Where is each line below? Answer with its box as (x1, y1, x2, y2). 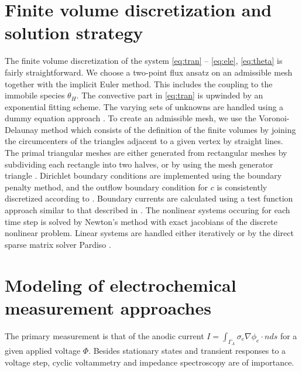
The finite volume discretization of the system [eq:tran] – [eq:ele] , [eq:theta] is (5, 54, 283, 67)
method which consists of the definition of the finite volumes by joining (41, 123, 296, 135)
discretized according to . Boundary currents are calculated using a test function (5, 192, 293, 204)
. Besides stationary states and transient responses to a (88, 344, 286, 356)
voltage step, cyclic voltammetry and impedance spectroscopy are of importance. (5, 356, 294, 368)
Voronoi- (259, 112, 290, 124)
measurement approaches (5, 295, 211, 319)
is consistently (217, 180, 267, 193)
